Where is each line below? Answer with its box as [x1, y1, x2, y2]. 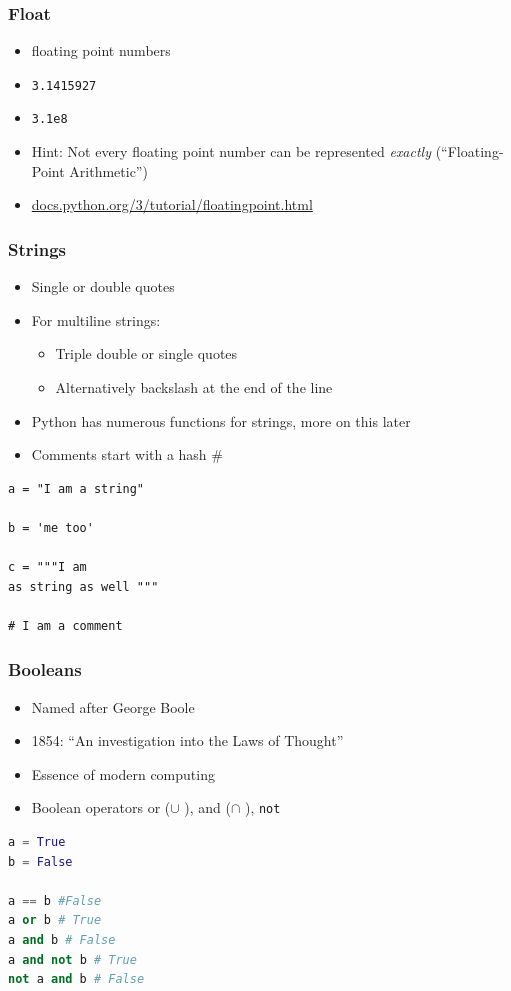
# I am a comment [8, 618, 123, 633]
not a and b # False [8, 972, 145, 987]
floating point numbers [31, 40, 171, 61]
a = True [8, 835, 66, 850]
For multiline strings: [31, 309, 161, 330]
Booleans [8, 657, 82, 682]
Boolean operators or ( [31, 797, 171, 818]
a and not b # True [8, 952, 137, 967]
